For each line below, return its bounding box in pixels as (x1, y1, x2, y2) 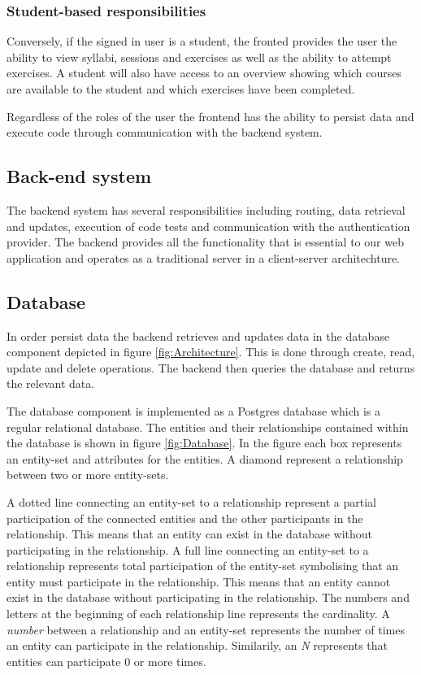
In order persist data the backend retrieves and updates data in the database (7, 327, 390, 344)
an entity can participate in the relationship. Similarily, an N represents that (7, 637, 388, 654)
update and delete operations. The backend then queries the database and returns (7, 359, 415, 376)
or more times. (133, 652, 206, 669)
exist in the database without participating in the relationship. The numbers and (7, 589, 410, 606)
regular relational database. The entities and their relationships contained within (7, 418, 409, 435)
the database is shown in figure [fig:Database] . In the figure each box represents (7, 434, 402, 451)
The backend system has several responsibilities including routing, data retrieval (7, 201, 406, 218)
